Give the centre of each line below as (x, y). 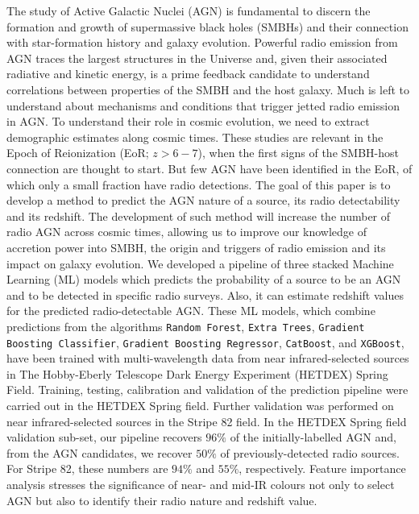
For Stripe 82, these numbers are (87, 468)
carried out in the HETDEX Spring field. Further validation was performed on (200, 405)
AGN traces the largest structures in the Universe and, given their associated (197, 58)
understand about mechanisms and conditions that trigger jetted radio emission (203, 105)
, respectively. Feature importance (322, 468)
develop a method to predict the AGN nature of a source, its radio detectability (203, 200)
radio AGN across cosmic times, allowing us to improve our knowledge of (187, 232)
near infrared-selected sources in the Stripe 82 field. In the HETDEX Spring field (207, 421)
